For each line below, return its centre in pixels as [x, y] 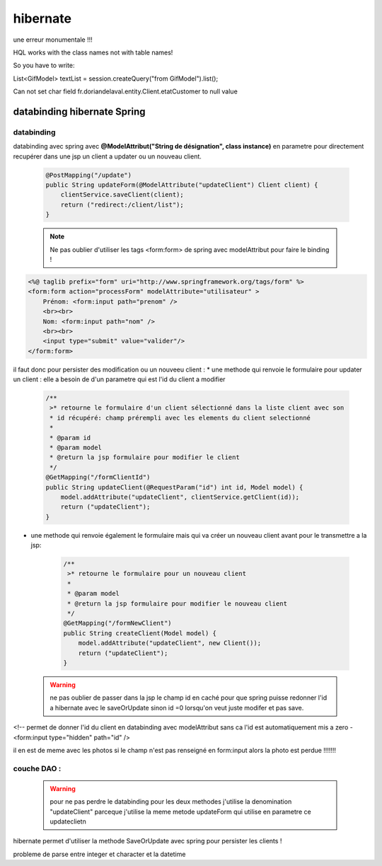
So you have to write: [44, 65]
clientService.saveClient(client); [122, 195]
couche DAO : [37, 768]
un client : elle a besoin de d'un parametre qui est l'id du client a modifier [119, 379]
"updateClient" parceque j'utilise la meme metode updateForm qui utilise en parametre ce [180, 812]
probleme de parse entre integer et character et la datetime [99, 854]
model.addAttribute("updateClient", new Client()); [170, 643]
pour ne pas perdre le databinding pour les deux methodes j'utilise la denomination [171, 802]
